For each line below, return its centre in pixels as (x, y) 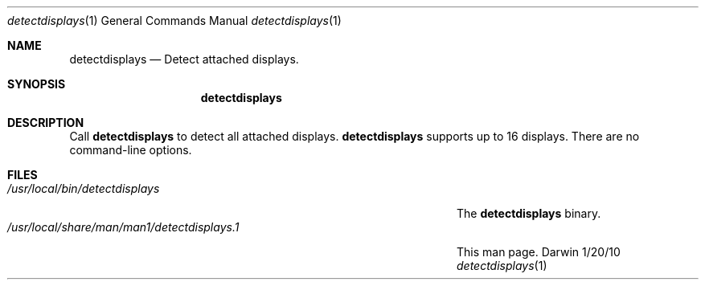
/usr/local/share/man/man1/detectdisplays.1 (123, 227)
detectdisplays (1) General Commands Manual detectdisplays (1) (174, 20)
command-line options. (131, 150)
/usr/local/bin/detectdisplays (84, 188)
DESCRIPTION (46, 123)
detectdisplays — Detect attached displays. (184, 59)
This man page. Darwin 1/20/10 (539, 252)
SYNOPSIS (37, 84)
